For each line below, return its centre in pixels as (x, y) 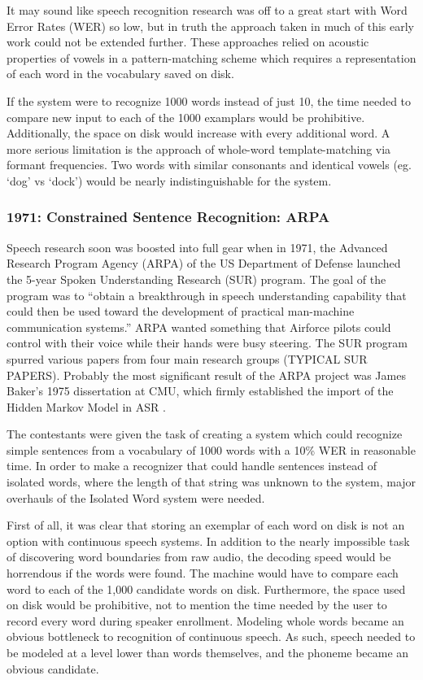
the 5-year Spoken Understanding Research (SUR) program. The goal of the (196, 279)
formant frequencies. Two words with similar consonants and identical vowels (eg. (209, 165)
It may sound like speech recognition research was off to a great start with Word (207, 10)
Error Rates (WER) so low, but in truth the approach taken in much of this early (210, 26)
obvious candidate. (53, 668)
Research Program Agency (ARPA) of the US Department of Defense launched (204, 263)
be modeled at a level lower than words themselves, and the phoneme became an (208, 652)
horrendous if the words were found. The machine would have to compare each (203, 573)
